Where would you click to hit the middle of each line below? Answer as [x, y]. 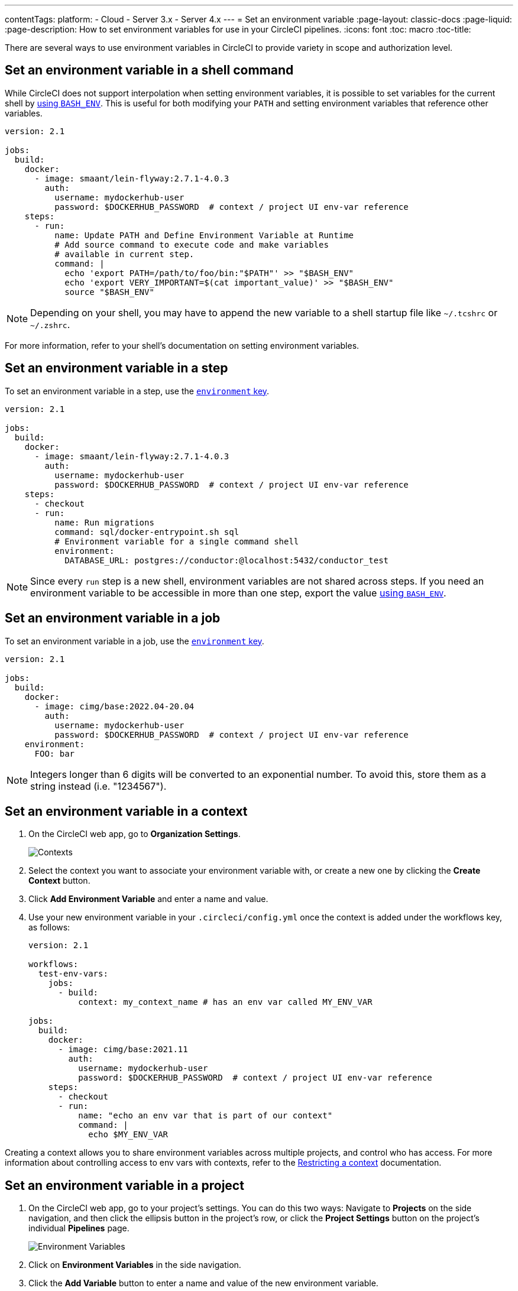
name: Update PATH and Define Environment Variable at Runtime [204, 235]
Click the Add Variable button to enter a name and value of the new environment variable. [203, 1283]
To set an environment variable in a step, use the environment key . [137, 391]
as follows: [49, 927]
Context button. [59, 881]
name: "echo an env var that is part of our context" [205, 1116]
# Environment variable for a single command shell [177, 541]
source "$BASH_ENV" [109, 292]
